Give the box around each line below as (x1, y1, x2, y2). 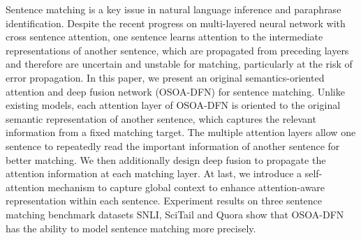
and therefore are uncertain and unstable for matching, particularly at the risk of (6, 57, 353, 71)
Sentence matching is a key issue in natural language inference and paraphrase (6, 2, 341, 16)
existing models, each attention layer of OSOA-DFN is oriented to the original (6, 98, 341, 112)
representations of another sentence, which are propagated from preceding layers (6, 43, 349, 57)
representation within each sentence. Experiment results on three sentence (6, 193, 323, 208)
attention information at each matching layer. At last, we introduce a (6, 166, 302, 181)
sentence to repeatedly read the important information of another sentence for (6, 138, 340, 153)
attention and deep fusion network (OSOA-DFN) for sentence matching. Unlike (6, 84, 345, 98)
